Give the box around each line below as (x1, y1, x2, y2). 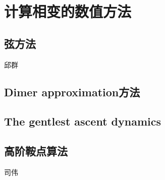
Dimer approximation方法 (4, 84, 140, 99)
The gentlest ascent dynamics (4, 113, 161, 129)
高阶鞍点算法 (4, 143, 68, 159)
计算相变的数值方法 (4, 1, 132, 22)
